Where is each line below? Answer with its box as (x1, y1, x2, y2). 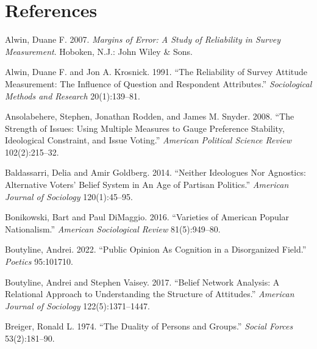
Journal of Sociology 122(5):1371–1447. (5, 299, 150, 312)
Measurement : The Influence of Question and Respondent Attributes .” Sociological (5, 77, 312, 90)
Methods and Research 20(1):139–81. (5, 89, 140, 102)
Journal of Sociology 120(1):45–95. (5, 190, 133, 203)
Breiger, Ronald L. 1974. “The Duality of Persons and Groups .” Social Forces (5, 320, 293, 333)
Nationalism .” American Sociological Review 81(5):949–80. (5, 222, 221, 235)
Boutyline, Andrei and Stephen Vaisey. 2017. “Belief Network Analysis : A (5, 275, 280, 288)
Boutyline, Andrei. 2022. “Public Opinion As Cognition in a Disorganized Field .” (5, 243, 307, 256)
